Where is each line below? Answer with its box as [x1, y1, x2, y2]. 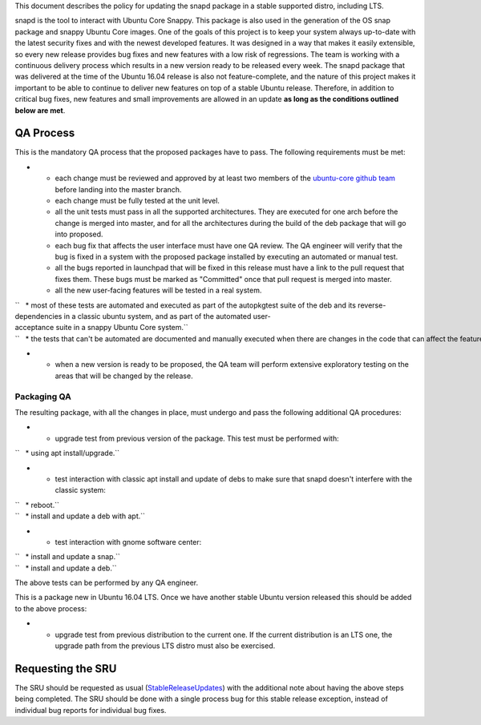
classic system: [55, 485, 106, 495]
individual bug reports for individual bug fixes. [14, 705, 167, 715]
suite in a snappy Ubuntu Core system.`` [55, 323, 188, 332]
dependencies [14, 311, 63, 320]
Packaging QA [14, 391, 71, 402]
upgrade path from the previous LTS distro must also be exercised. [55, 641, 276, 650]
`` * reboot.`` [14, 500, 60, 510]
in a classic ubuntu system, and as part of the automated [63, 311, 252, 320]
